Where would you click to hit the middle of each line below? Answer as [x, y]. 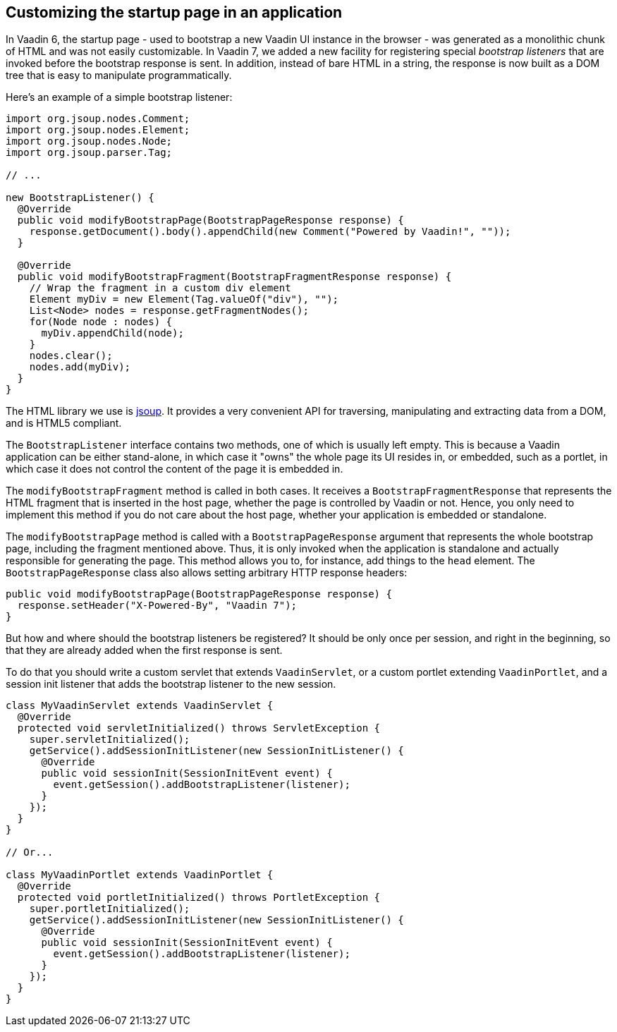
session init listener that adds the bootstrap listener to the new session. [171, 684]
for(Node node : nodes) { [101, 322]
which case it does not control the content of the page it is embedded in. [175, 469]
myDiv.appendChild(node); [112, 333]
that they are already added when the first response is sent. [144, 650]
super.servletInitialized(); [110, 740]
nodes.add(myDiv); [80, 367]
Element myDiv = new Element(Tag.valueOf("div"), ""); [184, 299]
